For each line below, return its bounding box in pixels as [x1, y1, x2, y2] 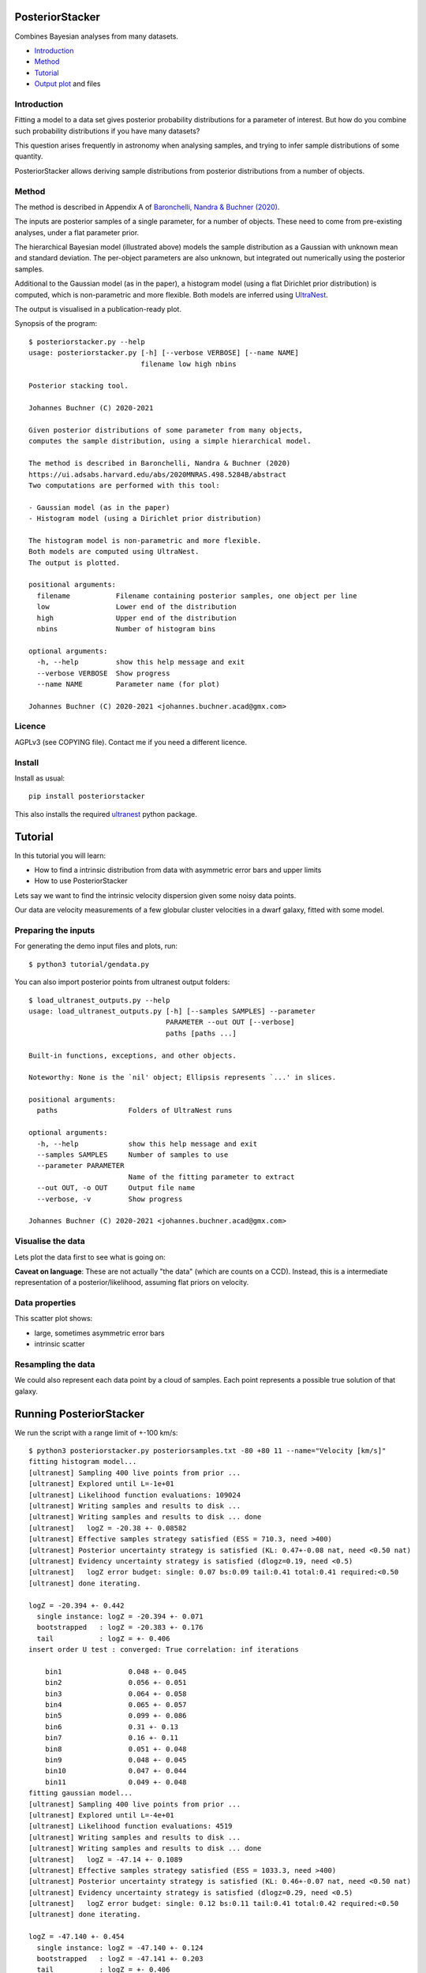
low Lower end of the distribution [36, 602, 237, 612]
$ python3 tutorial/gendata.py [28, 960, 150, 968]
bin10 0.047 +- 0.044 [44, 1766, 187, 1776]
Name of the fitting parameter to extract [128, 1172, 295, 1181]
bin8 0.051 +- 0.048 [44, 1744, 187, 1754]
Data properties [14, 1297, 77, 1308]
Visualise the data [14, 1236, 86, 1247]
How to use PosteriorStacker [34, 876, 128, 885]
